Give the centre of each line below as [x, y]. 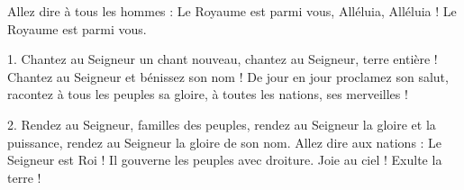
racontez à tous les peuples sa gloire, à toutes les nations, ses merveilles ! [208, 94]
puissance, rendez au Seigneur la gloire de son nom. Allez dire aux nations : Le [225, 142]
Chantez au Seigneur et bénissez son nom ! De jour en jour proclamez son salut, [228, 76]
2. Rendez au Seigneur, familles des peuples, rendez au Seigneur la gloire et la [222, 124]
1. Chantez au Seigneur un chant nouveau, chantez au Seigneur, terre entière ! [223, 59]
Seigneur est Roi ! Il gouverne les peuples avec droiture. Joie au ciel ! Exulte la [225, 160]
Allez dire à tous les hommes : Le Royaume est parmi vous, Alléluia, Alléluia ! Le [232, 11]
